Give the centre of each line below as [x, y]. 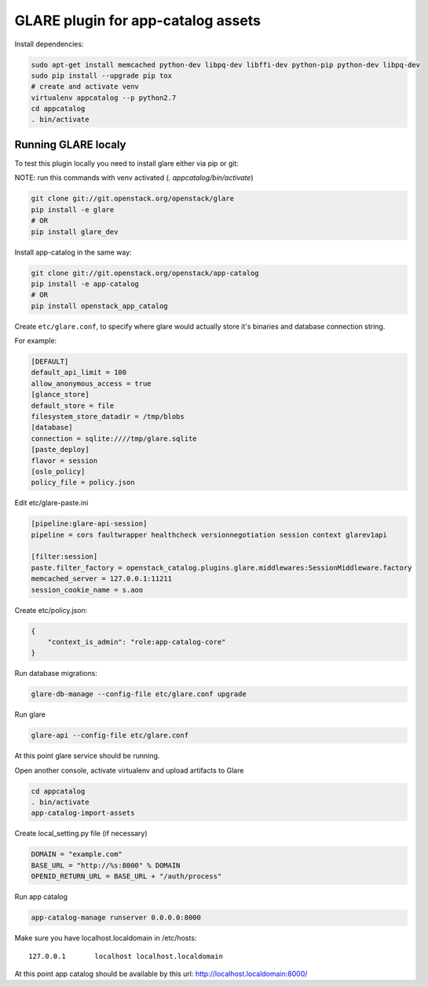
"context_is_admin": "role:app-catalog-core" [137, 642]
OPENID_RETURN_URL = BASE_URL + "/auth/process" [126, 877]
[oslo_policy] [58, 471]
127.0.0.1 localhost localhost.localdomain [126, 956]
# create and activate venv [85, 87]
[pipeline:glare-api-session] [89, 524]
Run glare [30, 714]
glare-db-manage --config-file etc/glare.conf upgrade [139, 694]
